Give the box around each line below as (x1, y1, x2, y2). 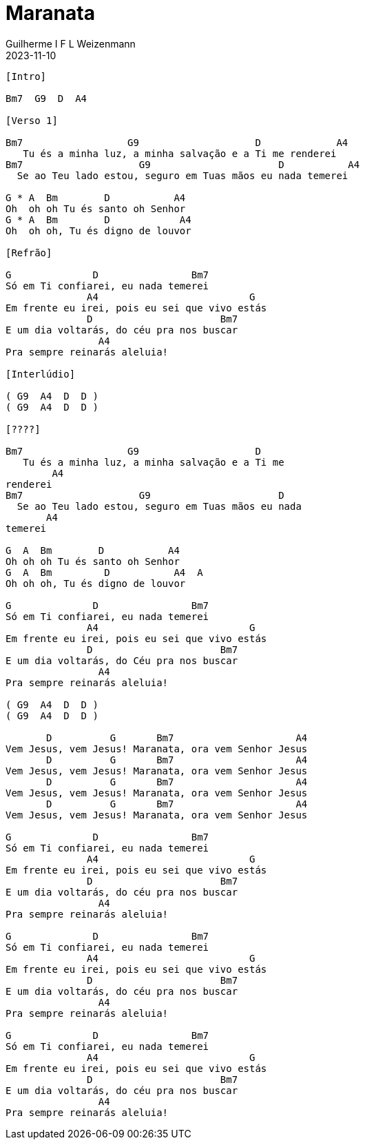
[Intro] (6, 70, 47, 82)
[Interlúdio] (6, 368, 76, 380)
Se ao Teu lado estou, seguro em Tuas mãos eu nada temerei (17, 169, 348, 181)
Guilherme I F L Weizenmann (6, 37, 136, 50)
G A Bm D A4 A (6, 566, 203, 578)
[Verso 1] (6, 114, 58, 126)
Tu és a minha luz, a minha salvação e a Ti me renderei (23, 147, 337, 159)
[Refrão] (6, 247, 52, 258)
